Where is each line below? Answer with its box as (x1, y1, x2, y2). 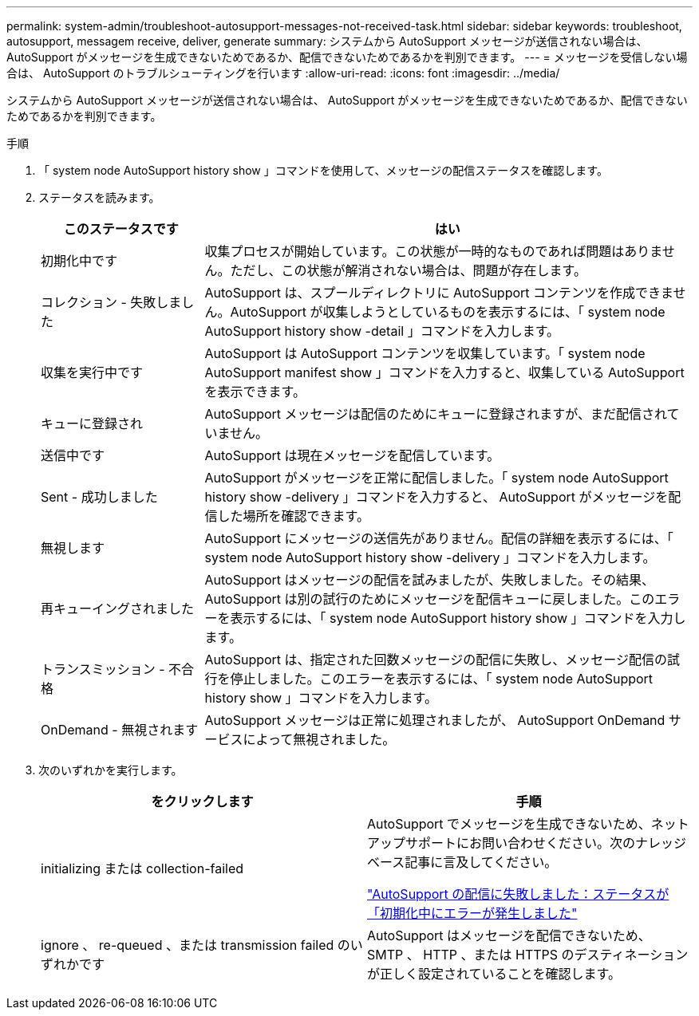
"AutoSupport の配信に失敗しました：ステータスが (367, 886, 669, 902)
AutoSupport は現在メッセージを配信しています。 (204, 447, 500, 463)
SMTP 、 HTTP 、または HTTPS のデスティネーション (367, 947, 689, 963)
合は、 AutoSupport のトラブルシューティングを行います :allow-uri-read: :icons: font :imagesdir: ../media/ (6, 66, 560, 80)
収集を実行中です (41, 364, 144, 380)
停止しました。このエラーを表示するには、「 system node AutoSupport (230, 671, 654, 687)
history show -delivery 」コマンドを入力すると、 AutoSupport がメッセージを (204, 489, 669, 505)
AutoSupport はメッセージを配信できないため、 (367, 927, 651, 943)
